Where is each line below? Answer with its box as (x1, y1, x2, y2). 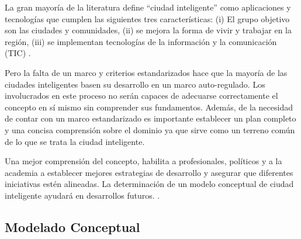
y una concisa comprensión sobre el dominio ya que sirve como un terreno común (5, 123, 295, 136)
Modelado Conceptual (5, 217, 140, 235)
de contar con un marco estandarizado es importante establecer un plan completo (5, 112, 296, 124)
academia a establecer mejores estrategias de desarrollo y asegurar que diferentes (5, 166, 293, 178)
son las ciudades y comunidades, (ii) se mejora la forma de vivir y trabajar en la (5, 24, 292, 36)
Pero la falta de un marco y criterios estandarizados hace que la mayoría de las (5, 66, 288, 78)
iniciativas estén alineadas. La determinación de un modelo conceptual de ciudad (5, 178, 294, 190)
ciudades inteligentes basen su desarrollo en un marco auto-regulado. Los (5, 78, 265, 90)
